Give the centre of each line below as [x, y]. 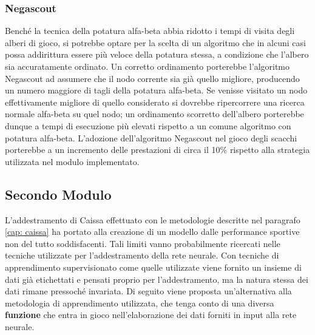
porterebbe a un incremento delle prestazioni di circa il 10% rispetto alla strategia [157, 150]
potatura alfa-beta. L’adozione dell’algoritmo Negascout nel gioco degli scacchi [151, 137]
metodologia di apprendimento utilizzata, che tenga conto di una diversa [140, 303]
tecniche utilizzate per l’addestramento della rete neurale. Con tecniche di [142, 255]
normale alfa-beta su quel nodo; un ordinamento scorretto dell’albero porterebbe [154, 114]
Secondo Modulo [58, 194]
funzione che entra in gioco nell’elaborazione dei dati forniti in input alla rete [151, 315]
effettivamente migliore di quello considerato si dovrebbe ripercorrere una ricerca [155, 102]
